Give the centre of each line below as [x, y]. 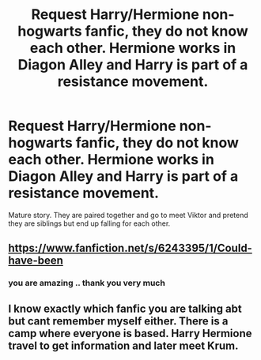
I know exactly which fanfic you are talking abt [125, 308]
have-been [36, 261]
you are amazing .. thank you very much [87, 283]
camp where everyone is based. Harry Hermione [130, 333]
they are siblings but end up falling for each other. [89, 223]
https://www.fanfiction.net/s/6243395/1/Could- [130, 248]
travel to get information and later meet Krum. [123, 345]
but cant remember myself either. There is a [118, 321]
